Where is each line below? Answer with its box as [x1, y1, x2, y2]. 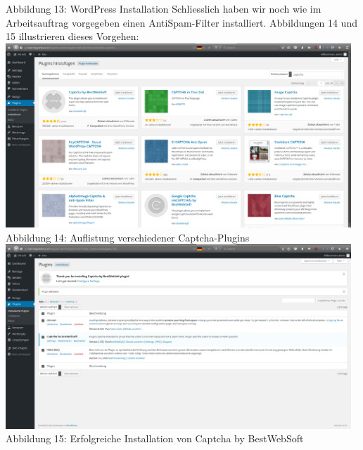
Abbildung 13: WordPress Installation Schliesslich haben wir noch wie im [6, 1, 321, 15]
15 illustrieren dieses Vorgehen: [6, 29, 139, 44]
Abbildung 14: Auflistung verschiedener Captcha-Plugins [6, 230, 250, 244]
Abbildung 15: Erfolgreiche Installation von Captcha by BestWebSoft [6, 431, 304, 446]
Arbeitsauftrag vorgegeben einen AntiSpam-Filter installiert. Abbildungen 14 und [6, 15, 357, 29]
